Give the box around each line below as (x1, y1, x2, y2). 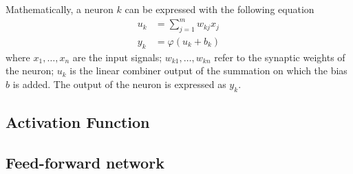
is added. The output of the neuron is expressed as (12, 76, 226, 91)
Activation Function (6, 111, 150, 133)
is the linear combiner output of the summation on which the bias (69, 63, 347, 78)
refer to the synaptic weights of (214, 50, 345, 64)
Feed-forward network (6, 151, 164, 173)
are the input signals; (72, 50, 162, 64)
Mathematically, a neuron (6, 2, 114, 16)
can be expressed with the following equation (125, 2, 314, 16)
